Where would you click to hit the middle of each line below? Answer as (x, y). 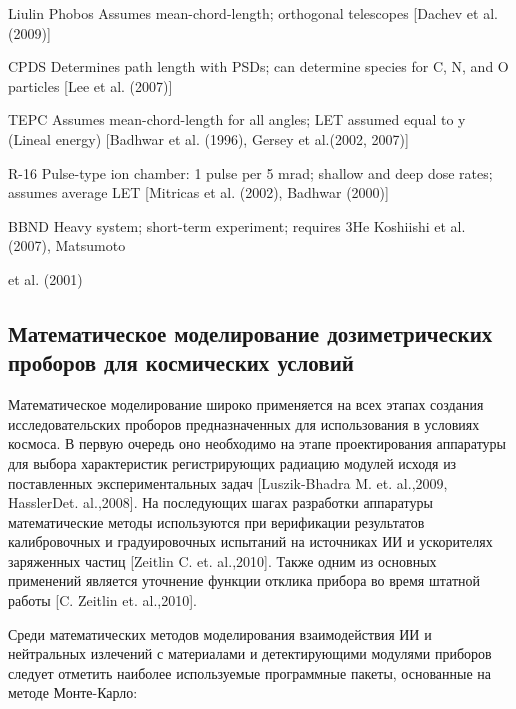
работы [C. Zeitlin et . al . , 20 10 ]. (102, 600)
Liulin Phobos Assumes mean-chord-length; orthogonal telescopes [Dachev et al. (253, 13)
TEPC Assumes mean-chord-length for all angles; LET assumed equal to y (237, 119)
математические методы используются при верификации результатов (216, 521)
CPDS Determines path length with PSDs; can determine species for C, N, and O (258, 66)
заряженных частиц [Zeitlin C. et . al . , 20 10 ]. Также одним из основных (222, 560)
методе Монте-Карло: (73, 692)
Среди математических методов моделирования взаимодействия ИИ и (220, 633)
